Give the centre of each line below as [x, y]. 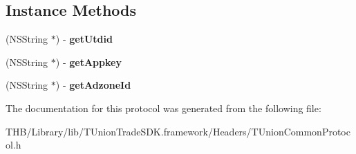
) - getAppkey [88, 62]
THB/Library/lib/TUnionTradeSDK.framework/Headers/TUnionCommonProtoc [178, 131]
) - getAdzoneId [93, 85]
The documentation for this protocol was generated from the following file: [163, 108]
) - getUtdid [84, 39]
